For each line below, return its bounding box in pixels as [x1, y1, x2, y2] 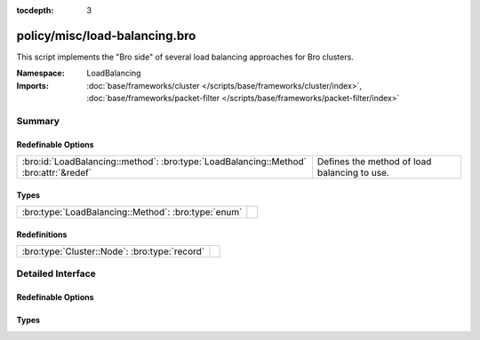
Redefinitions [16, 229, 68, 240]
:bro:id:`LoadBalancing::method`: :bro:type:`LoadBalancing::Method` [21, 155, 307, 168]
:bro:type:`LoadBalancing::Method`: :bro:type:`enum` [21, 206, 243, 218]
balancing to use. [316, 167, 390, 179]
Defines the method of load [316, 155, 432, 168]
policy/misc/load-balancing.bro [16, 28, 196, 43]
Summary [16, 115, 60, 127]
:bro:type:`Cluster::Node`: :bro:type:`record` [21, 245, 205, 257]
